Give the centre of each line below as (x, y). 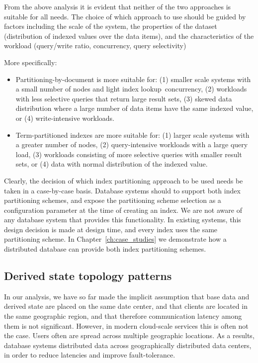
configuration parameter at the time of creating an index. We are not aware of (123, 210)
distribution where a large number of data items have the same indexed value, (134, 108)
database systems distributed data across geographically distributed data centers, (128, 345)
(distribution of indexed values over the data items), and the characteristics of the (129, 36)
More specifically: (31, 62)
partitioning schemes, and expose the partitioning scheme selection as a (113, 200)
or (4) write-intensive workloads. (65, 118)
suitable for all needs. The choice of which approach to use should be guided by (125, 16)
